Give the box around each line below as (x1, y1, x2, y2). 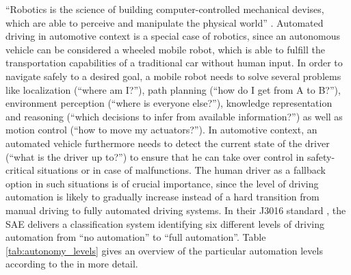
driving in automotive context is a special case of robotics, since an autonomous (5, 29, 340, 43)
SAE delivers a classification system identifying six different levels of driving (5, 216, 324, 231)
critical (5, 163, 35, 177)
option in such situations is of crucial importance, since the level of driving (5, 176, 319, 190)
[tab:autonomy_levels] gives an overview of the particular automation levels (5, 243, 323, 257)
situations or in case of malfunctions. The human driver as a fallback (37, 163, 326, 177)
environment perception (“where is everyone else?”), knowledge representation (5, 96, 333, 110)
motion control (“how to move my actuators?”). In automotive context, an (5, 122, 317, 137)
